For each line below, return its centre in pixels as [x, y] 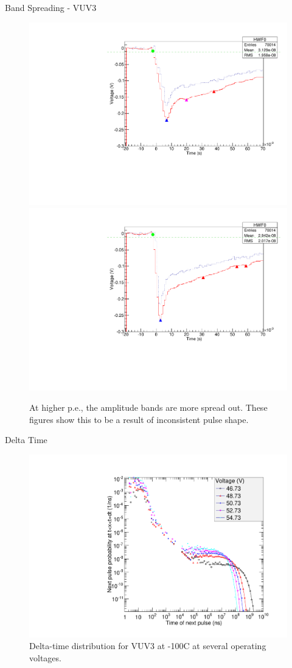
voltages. [45, 657]
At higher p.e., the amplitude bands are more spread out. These [148, 407]
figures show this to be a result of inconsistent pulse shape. [139, 419]
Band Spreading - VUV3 [51, 7]
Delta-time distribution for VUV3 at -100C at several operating [148, 646]
